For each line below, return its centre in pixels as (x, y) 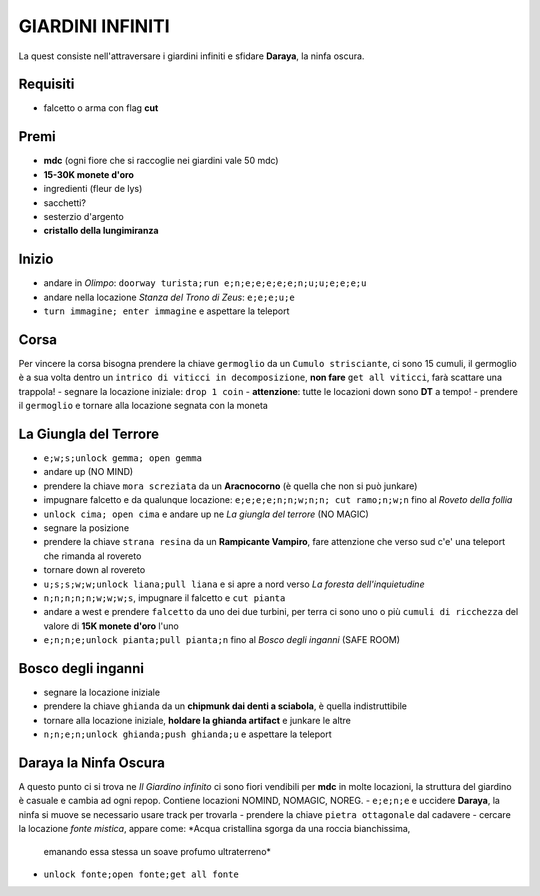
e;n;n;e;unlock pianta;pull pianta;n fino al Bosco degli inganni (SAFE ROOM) (221, 640)
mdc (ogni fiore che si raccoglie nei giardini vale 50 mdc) (161, 161)
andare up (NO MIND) (88, 472)
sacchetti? (65, 202)
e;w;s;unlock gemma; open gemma (122, 458)
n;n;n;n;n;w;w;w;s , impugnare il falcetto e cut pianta (164, 597)
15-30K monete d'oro (88, 174)
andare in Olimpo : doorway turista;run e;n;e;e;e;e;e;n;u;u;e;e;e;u (205, 283)
